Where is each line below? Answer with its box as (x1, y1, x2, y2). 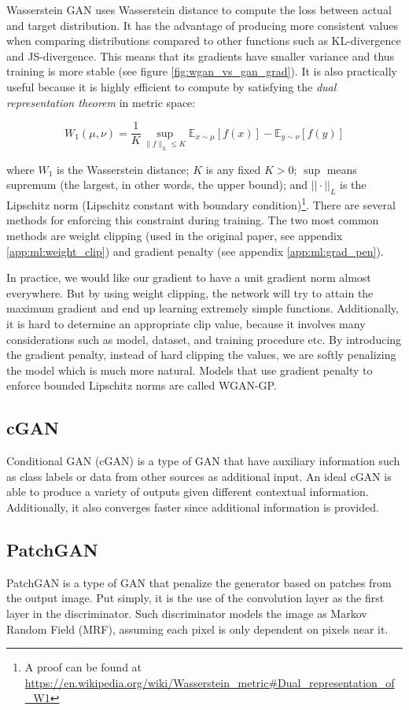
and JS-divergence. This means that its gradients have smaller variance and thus (6, 47, 395, 64)
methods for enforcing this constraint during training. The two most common (6, 212, 379, 228)
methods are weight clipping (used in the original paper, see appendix (6, 227, 343, 244)
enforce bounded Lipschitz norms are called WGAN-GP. (6, 377, 277, 394)
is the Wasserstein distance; (57, 161, 190, 177)
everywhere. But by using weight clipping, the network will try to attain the (6, 284, 374, 301)
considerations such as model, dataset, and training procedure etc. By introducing (6, 331, 402, 347)
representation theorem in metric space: (6, 94, 196, 110)
